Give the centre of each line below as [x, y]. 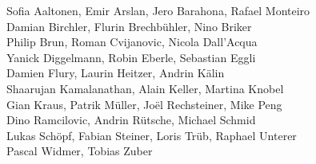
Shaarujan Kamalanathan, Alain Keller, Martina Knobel [145, 88]
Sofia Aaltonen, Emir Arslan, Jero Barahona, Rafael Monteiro [158, 10]
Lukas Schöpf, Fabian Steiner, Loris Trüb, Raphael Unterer [152, 135]
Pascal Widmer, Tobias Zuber [80, 151]
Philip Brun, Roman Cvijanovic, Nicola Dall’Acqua [132, 42]
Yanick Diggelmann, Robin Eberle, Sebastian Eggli [131, 57]
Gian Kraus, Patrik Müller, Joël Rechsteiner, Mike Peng [144, 104]
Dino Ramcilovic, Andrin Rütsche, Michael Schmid [131, 120]
